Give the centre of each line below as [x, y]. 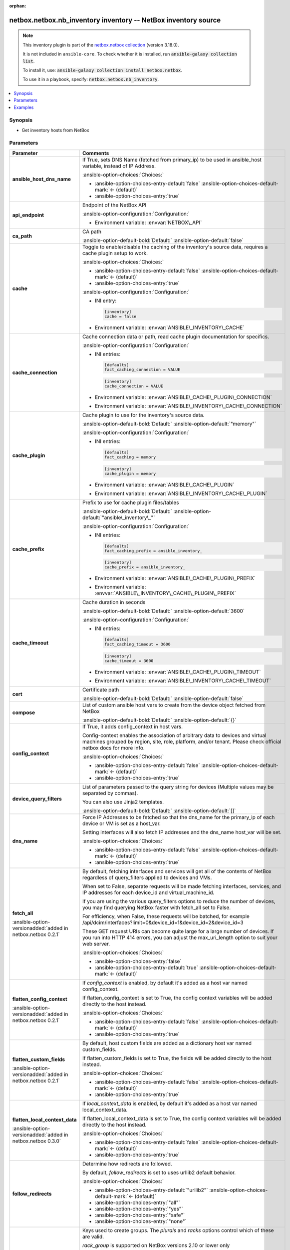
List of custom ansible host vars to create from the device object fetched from [174, 705]
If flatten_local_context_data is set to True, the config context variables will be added [182, 1118]
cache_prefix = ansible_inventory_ [145, 567]
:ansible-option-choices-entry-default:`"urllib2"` [151, 1190]
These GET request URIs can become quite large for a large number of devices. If [178, 931]
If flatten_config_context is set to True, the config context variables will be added [177, 997]
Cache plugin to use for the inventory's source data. [144, 415]
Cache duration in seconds [114, 602]
